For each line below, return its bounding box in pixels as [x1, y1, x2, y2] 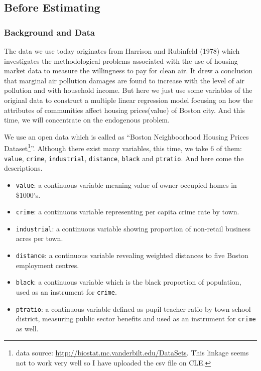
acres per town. [16, 233, 63, 243]
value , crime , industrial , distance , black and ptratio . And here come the [4, 153, 244, 163]
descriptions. [4, 163, 43, 173]
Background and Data [4, 26, 95, 38]
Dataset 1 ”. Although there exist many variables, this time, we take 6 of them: [4, 142, 242, 153]
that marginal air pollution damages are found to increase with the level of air [4, 75, 245, 85]
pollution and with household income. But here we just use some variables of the [4, 85, 252, 95]
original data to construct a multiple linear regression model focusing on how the [4, 94, 253, 105]
